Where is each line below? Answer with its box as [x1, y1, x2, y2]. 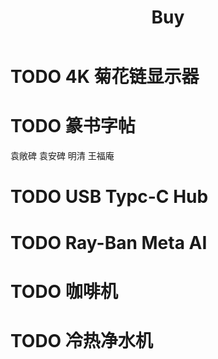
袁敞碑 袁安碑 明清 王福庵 [10, 150, 115, 162]
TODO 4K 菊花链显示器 [10, 66, 200, 88]
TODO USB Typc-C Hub [10, 186, 209, 208]
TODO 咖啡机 [10, 280, 118, 303]
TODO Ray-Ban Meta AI [10, 231, 208, 254]
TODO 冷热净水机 [10, 329, 153, 352]
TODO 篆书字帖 [10, 115, 136, 138]
